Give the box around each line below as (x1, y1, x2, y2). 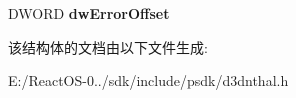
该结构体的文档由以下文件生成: (8, 36, 208, 57)
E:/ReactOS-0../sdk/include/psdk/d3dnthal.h (8, 70, 289, 91)
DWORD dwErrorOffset (8, 3, 170, 23)
